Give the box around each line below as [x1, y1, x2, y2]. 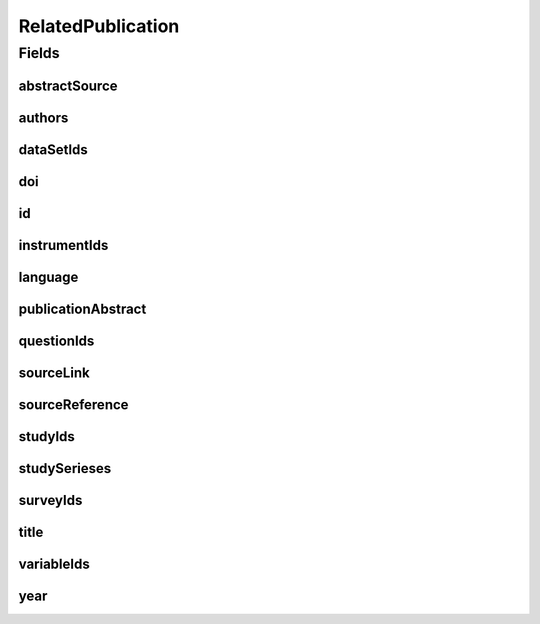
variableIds [18, 555, 90, 572]
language [18, 268, 79, 285]
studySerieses [18, 460, 112, 477]
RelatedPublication [18, 15, 180, 37]
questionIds [18, 332, 95, 349]
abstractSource [18, 77, 118, 94]
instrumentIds [18, 236, 109, 254]
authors [18, 109, 69, 126]
